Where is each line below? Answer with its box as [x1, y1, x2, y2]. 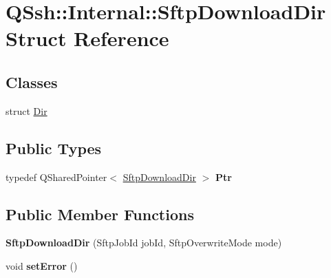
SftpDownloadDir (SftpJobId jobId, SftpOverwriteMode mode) [6, 235, 282, 250]
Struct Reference [6, 24, 169, 52]
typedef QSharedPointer [6, 169, 107, 184]
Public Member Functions [6, 203, 194, 224]
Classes [6, 71, 58, 92]
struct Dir [6, 103, 47, 118]
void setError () [6, 258, 78, 272]
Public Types [6, 137, 102, 158]
